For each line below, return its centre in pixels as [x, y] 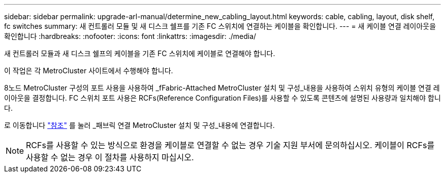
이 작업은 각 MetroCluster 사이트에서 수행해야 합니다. [89, 71]
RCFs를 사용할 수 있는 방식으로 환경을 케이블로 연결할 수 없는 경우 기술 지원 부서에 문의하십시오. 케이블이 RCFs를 [230, 145]
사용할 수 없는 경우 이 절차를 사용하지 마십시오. [110, 157]
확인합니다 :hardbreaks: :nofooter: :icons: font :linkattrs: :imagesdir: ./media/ [130, 36]
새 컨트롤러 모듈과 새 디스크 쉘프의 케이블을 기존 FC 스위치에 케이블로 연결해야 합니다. [140, 53]
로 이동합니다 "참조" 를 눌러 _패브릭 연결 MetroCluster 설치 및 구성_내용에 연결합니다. [139, 125]
